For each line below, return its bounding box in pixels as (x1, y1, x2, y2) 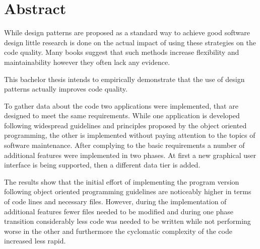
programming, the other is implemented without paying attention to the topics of (4, 130, 255, 140)
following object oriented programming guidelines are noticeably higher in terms (4, 186, 251, 197)
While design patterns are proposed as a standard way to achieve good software (4, 27, 250, 38)
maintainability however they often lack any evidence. (4, 56, 170, 67)
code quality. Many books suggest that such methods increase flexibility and (4, 47, 239, 57)
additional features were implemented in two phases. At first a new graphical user (4, 149, 256, 160)
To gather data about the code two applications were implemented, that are (4, 100, 238, 111)
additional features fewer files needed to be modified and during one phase (4, 206, 233, 216)
